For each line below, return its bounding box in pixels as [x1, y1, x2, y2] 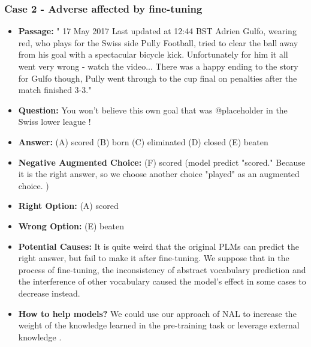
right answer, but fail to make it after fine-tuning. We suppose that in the [18, 252, 289, 264]
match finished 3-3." [18, 83, 92, 96]
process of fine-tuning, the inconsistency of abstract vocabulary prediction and [18, 263, 306, 276]
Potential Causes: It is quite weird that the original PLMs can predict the [18, 240, 299, 252]
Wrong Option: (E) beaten [18, 219, 124, 232]
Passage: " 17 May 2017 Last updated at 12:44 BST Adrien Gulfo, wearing [18, 25, 297, 37]
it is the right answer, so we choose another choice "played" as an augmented [18, 167, 300, 180]
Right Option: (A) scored [18, 199, 119, 212]
